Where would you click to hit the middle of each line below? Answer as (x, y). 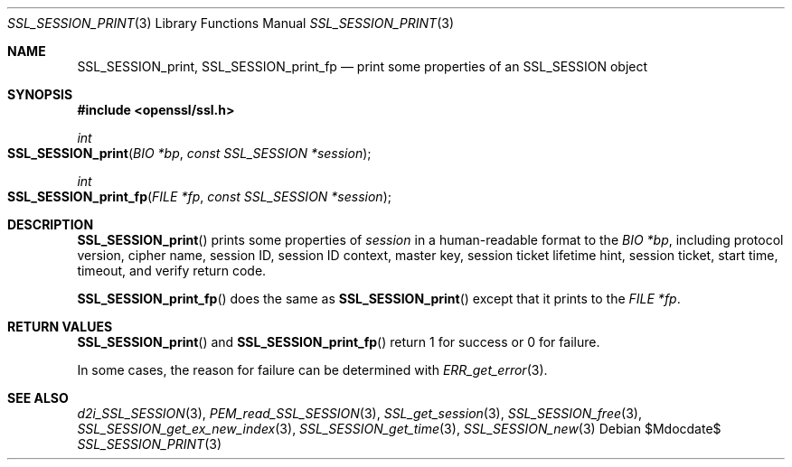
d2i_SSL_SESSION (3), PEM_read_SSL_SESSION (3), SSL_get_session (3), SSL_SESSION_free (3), (359, 413)
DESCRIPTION (51, 224)
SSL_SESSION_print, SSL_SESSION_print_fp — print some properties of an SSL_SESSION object (363, 66)
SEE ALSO (38, 398)
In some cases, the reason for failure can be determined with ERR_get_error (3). (312, 370)
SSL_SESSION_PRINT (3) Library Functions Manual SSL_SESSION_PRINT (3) (231, 23)
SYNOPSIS (40, 94)
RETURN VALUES (60, 327)
